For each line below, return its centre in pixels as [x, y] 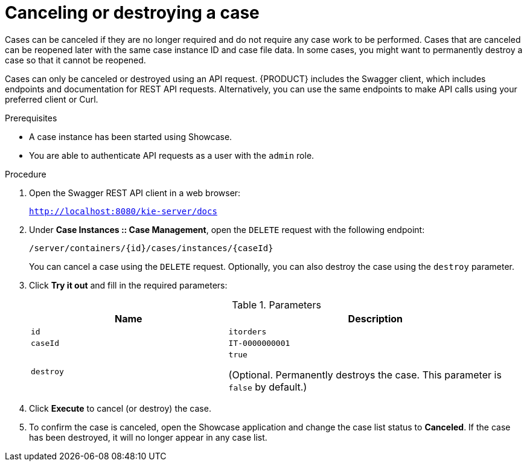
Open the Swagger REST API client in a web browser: [135, 193]
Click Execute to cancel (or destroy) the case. [120, 408]
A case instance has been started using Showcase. [131, 136]
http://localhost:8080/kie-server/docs [123, 211]
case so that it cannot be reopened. [75, 60]
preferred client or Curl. [52, 99]
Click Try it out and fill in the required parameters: [128, 285]
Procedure [26, 174]
